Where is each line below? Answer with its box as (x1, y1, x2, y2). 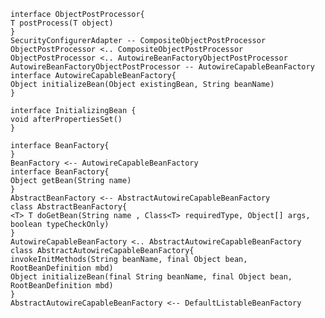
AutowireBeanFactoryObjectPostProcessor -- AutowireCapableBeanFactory (10, 62, 315, 72)
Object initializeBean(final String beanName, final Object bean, (10, 272, 293, 282)
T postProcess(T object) (10, 18, 114, 28)
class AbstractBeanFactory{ (10, 202, 128, 212)
